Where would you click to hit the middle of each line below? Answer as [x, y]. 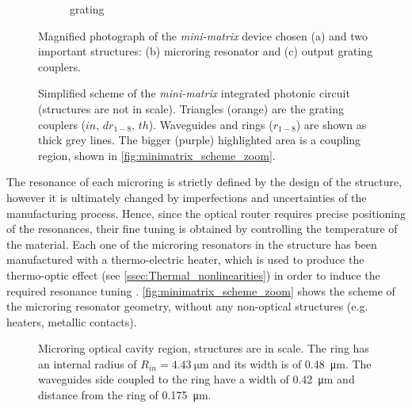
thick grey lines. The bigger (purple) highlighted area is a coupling [200, 140]
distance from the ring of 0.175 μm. [125, 395]
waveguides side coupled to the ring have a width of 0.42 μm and [196, 379]
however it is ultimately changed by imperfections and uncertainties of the [187, 197]
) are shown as [331, 124]
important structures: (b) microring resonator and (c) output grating [206, 51]
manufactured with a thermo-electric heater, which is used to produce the [185, 259]
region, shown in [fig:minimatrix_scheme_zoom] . [157, 155]
